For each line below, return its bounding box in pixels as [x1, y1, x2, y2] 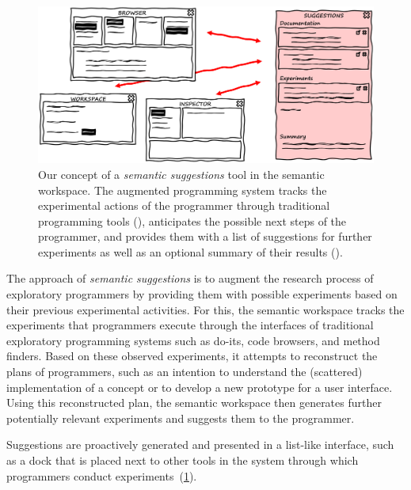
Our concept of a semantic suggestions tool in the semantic [38, 165, 325, 182]
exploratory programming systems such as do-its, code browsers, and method [6, 332, 380, 348]
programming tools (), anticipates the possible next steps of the [38, 212, 347, 229]
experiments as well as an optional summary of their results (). [38, 243, 343, 260]
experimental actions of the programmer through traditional [38, 197, 330, 214]
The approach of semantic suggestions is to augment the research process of [6, 270, 374, 287]
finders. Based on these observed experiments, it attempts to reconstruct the [6, 348, 378, 364]
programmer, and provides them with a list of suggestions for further [38, 228, 372, 245]
